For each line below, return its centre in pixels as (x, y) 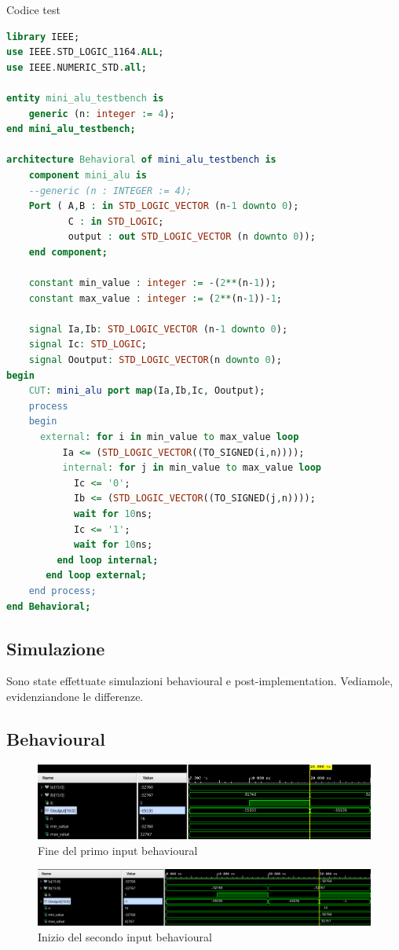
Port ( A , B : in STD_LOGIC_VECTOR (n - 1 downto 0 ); (164, 206)
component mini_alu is (88, 175)
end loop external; (96, 576)
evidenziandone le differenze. (75, 696)
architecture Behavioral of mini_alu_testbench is (141, 160)
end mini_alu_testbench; (71, 129)
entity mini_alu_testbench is (85, 98)
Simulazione (56, 648)
